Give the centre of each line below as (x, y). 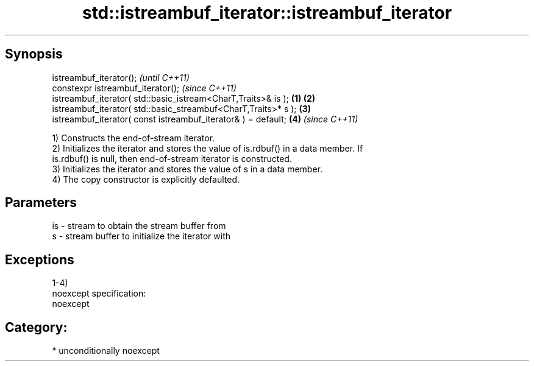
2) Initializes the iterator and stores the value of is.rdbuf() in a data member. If (208, 148)
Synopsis (34, 54)
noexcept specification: (99, 294)
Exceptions (40, 259)
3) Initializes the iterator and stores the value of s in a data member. (187, 169)
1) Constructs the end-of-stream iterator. (133, 138)
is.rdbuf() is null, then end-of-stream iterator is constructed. (172, 158)
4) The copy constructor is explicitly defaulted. (146, 179)
